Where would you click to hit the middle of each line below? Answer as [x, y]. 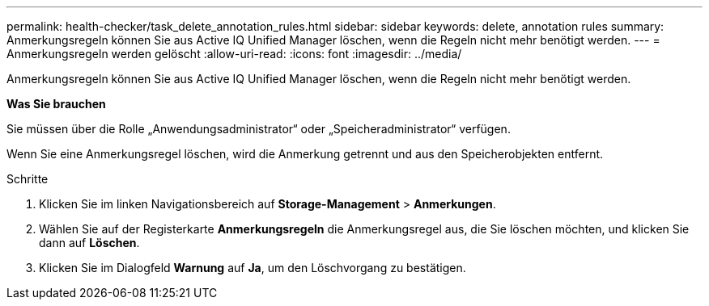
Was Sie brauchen [56, 104]
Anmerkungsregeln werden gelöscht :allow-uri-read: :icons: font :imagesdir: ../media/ [234, 54]
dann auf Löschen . [89, 243]
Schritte [28, 179]
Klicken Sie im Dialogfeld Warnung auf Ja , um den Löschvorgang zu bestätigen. [253, 268]
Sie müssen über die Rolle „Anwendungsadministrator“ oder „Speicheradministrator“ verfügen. [259, 129]
